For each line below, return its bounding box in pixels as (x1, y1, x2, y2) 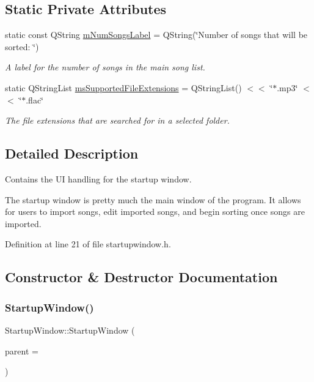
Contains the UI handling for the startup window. (5, 172, 192, 185)
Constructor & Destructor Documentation (5, 268, 278, 286)
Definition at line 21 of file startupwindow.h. (5, 238, 171, 250)
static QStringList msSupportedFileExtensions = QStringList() (5, 81, 242, 94)
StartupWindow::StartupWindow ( (5, 323, 135, 336)
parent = (5, 344, 38, 357)
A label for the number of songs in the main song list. (5, 61, 205, 73)
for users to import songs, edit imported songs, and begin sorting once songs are (5, 205, 305, 218)
